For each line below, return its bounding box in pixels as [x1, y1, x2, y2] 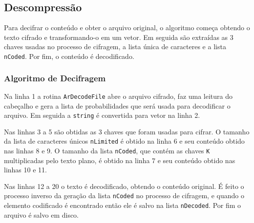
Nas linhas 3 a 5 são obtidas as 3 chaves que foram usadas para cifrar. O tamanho [4, 126, 250, 136]
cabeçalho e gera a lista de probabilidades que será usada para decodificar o [4, 100, 231, 111]
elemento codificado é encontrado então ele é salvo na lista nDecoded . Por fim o [4, 200, 241, 210]
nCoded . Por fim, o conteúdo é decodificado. [4, 51, 134, 61]
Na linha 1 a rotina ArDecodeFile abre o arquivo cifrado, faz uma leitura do [4, 91, 233, 101]
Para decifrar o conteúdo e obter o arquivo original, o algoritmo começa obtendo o [4, 22, 250, 33]
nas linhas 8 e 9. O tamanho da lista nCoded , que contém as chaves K [4, 146, 210, 156]
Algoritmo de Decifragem [4, 72, 106, 84]
